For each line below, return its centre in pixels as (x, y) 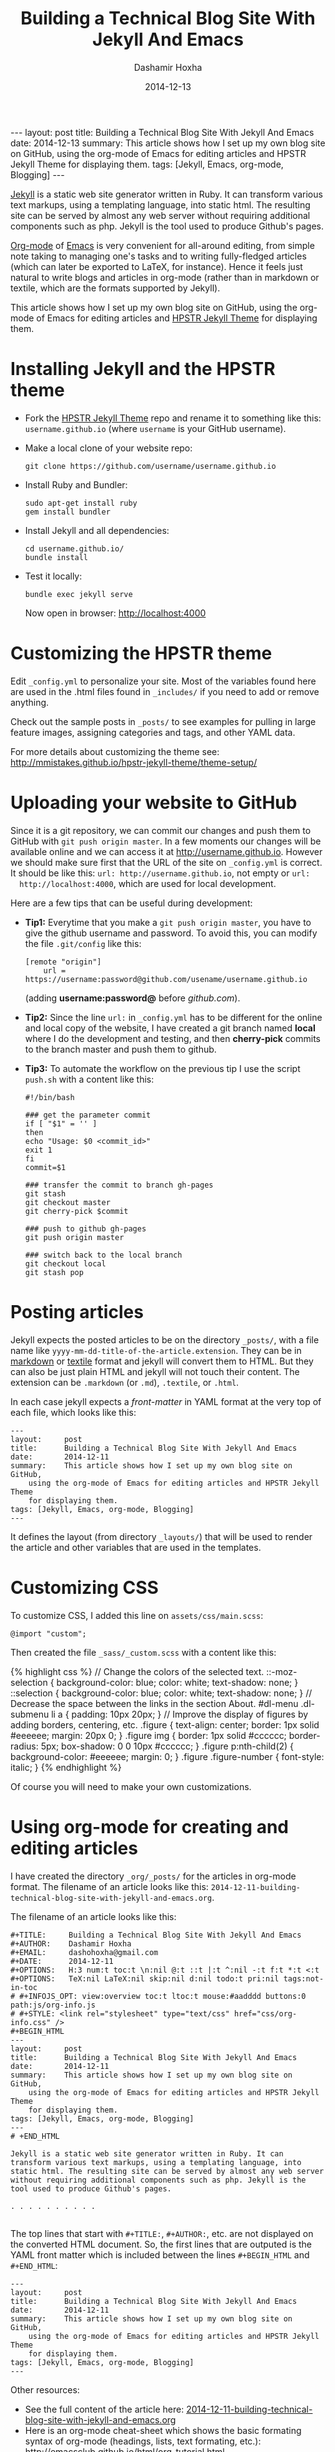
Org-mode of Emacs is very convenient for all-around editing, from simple (162, 245)
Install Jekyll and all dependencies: (97, 530)
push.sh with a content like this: (89, 1079)
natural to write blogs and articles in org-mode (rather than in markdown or (165, 277)
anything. (30, 702)
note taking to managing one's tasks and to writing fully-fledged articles (158, 256)
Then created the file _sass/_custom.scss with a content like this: (143, 1652)
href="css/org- (265, 2013)
